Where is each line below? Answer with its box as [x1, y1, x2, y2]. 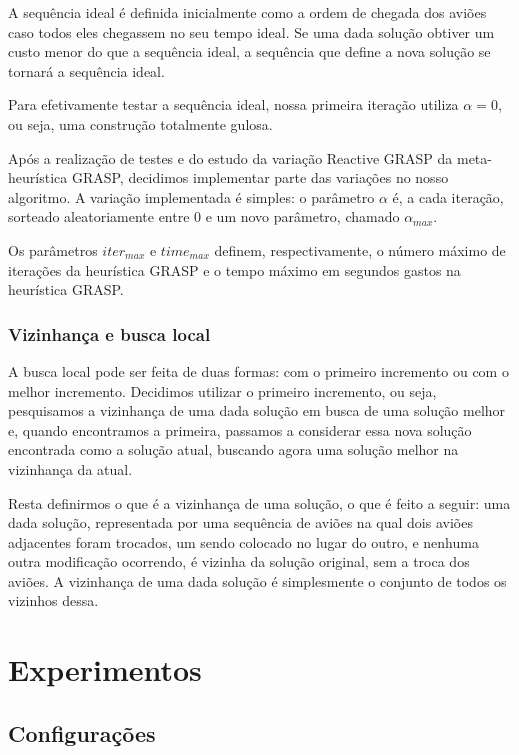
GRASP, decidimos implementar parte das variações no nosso [71, 167, 449, 188]
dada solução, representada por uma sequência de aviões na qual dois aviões [8, 512, 473, 533]
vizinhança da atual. [8, 458, 133, 479]
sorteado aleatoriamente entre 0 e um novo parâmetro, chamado [8, 206, 400, 227]
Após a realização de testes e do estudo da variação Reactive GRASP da [8, 147, 453, 168]
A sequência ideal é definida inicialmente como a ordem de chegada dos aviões [8, 2, 487, 22]
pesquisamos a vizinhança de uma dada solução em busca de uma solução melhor [8, 400, 506, 421]
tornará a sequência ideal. [8, 60, 165, 81]
